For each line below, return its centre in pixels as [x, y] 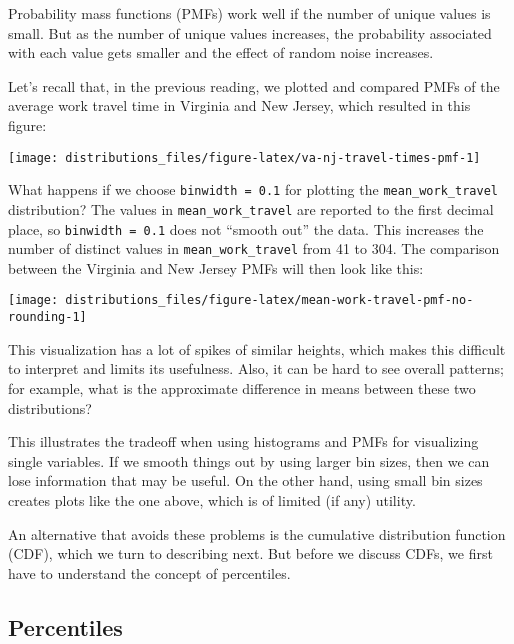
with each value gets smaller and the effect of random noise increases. [221, 52]
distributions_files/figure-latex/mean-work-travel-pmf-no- [269, 300]
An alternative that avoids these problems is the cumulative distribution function [257, 533]
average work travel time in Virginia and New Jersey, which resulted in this [239, 105]
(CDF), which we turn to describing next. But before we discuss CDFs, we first [250, 553]
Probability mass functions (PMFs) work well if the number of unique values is [249, 13]
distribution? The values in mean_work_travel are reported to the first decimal [251, 208]
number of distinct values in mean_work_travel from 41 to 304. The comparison [254, 248]
